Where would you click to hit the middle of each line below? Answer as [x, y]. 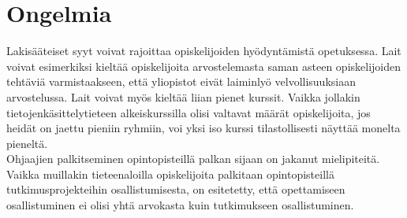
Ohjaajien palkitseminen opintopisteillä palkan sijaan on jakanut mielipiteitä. [193, 159]
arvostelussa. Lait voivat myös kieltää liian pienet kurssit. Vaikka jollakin [183, 96]
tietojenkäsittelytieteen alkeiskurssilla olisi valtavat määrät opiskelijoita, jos [189, 112]
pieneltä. [27, 143]
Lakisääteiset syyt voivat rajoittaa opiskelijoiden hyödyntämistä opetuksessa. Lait [204, 51]
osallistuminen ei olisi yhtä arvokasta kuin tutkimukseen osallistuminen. [180, 205]
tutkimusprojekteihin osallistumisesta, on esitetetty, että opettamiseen [176, 189]
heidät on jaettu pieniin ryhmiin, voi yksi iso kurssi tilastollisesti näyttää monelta [203, 128]
